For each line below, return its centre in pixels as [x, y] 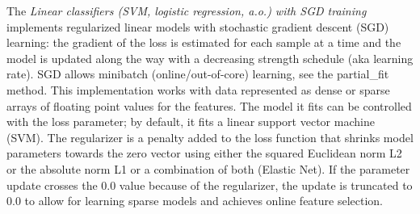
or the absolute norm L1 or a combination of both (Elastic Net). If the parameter [208, 168]
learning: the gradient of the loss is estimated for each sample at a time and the [204, 42]
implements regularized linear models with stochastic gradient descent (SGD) [198, 26]
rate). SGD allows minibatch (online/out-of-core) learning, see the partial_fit [198, 74]
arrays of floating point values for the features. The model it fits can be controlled [209, 105]
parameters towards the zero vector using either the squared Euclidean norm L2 [204, 153]
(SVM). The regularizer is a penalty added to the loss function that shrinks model [210, 137]
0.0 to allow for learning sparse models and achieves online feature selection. [195, 201]
